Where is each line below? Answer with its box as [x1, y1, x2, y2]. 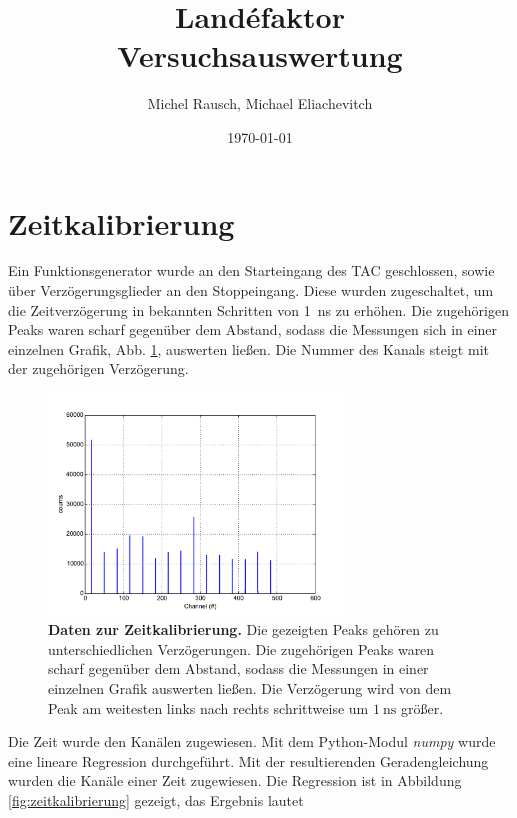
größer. [401, 697, 444, 718]
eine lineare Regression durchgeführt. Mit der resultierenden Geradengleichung [8, 750, 489, 771]
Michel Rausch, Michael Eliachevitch [147, 93, 373, 114]
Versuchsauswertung [117, 35, 403, 76]
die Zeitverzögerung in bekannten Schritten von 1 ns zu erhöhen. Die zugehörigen [8, 299, 509, 320]
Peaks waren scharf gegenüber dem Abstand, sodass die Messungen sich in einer [8, 319, 498, 340]
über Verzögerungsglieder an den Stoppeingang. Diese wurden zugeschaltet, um [8, 280, 494, 301]
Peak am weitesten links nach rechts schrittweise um [48, 697, 369, 718]
